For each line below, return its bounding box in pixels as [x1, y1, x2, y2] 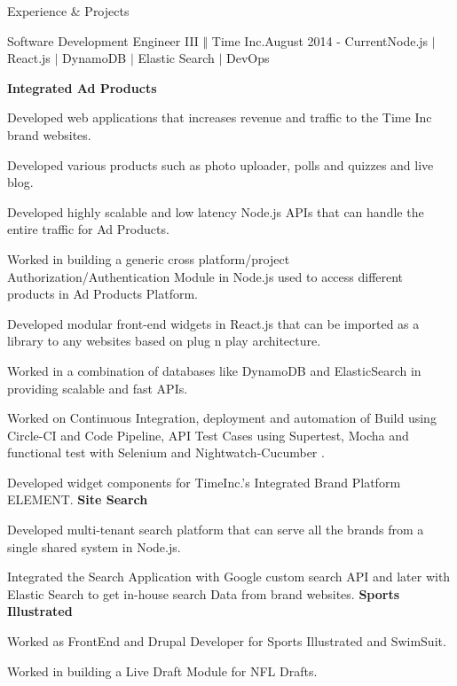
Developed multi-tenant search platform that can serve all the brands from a [7, 520, 424, 539]
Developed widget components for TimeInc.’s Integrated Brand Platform [7, 472, 401, 491]
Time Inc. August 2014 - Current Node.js [211, 31, 429, 50]
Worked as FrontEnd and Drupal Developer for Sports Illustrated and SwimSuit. [7, 632, 446, 651]
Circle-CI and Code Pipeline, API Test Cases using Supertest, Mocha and [7, 425, 409, 444]
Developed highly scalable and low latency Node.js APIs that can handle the [7, 202, 424, 221]
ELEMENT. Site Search [7, 490, 148, 509]
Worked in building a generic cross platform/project [7, 249, 290, 268]
